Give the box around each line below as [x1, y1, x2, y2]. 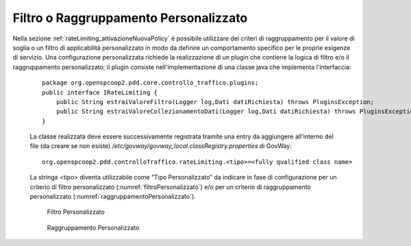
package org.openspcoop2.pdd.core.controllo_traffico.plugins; [42, 79, 259, 87]
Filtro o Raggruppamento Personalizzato [12, 10, 248, 25]
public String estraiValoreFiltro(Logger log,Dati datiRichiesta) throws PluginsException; [55, 98, 375, 106]
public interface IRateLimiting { [42, 88, 158, 96]
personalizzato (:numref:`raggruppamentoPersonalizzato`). [29, 193, 197, 201]
